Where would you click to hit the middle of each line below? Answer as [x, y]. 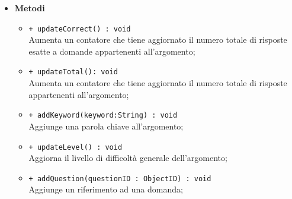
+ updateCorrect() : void [80, 29]
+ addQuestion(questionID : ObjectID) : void [120, 179]
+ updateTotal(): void [73, 72]
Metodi [30, 8]
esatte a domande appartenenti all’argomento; [112, 51]
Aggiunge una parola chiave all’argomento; [106, 126]
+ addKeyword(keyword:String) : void [103, 116]
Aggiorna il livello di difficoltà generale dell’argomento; [128, 158]
